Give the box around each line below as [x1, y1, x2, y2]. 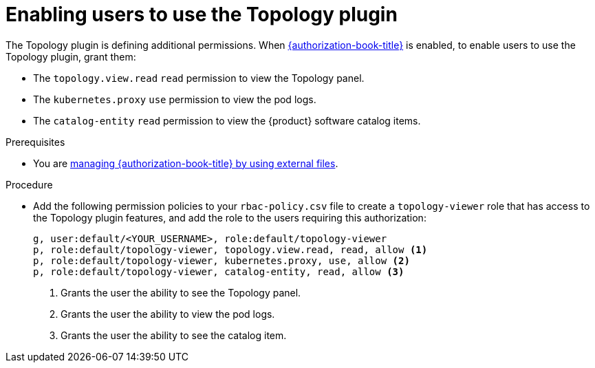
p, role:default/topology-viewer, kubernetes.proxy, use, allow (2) [33, 255, 410, 266]
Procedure [6, 178, 53, 191]
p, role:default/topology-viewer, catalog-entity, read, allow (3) [33, 266, 404, 277]
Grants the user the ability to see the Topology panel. [61, 286, 301, 299]
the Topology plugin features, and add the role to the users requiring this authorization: [33, 211, 426, 224]
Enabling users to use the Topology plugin [6, 3, 398, 26]
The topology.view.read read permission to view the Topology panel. [33, 72, 365, 84]
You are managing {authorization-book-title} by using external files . [33, 157, 338, 169]
